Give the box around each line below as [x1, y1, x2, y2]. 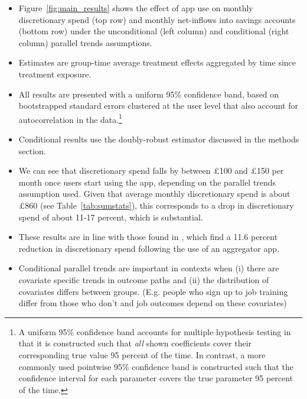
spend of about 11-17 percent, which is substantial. [18, 210, 203, 223]
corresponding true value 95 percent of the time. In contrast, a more [18, 348, 266, 361]
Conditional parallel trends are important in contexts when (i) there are [18, 262, 279, 274]
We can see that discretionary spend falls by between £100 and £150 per [18, 164, 284, 177]
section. [18, 144, 46, 157]
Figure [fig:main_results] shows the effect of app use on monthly [18, 2, 253, 14]
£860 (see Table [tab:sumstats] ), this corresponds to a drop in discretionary [18, 199, 294, 211]
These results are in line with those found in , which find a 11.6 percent [18, 231, 278, 243]
